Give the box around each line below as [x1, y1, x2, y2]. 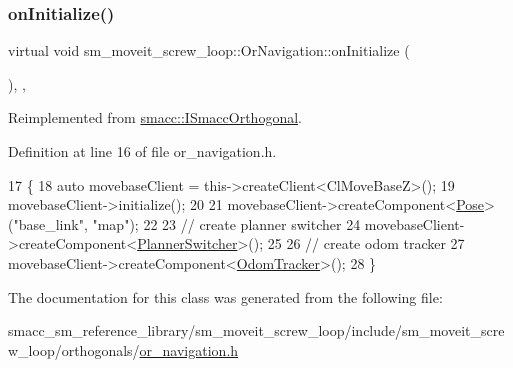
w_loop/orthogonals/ [8, 339, 140, 360]
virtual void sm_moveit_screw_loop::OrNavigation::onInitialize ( [8, 40, 410, 61]
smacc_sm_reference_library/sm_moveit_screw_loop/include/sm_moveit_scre [8, 320, 505, 341]
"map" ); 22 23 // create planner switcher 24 [92, 213, 361, 234]
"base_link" [13, 213, 84, 234]
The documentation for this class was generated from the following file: [8, 286, 443, 307]
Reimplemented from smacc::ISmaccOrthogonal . [8, 107, 302, 128]
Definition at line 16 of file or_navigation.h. [8, 141, 277, 161]
